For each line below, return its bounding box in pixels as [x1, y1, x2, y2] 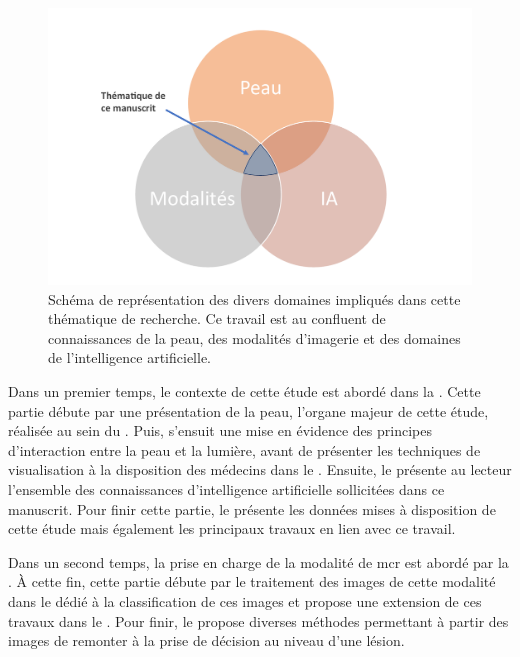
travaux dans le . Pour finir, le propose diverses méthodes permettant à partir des [8, 610, 509, 631]
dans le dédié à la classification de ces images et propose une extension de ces [8, 590, 482, 611]
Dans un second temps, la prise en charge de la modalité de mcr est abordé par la [8, 551, 509, 572]
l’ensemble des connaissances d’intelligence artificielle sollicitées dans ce [8, 478, 445, 499]
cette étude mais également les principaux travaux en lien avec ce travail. [8, 518, 456, 539]
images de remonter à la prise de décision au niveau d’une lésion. [8, 630, 405, 651]
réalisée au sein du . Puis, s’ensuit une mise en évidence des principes [8, 420, 432, 441]
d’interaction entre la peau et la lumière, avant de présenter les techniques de [8, 439, 481, 460]
